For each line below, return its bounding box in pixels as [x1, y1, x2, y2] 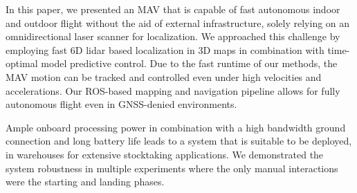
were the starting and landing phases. [6, 174, 165, 189]
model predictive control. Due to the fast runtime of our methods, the [41, 56, 338, 71]
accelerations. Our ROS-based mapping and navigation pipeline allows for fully [6, 83, 340, 98]
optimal [6, 56, 38, 71]
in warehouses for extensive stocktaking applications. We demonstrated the [6, 147, 324, 161]
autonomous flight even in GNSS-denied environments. [6, 97, 237, 111]
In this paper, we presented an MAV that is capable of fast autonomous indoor [6, 2, 340, 16]
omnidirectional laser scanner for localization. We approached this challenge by [6, 29, 340, 44]
